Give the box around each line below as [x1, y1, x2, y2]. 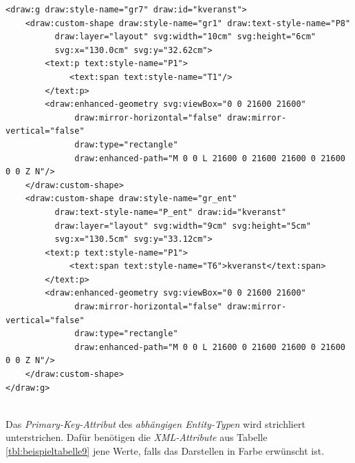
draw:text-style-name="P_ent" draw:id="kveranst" [54, 207, 287, 217]
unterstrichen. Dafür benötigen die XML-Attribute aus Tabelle [6, 430, 268, 444]
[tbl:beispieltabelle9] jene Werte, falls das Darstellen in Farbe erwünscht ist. [6, 444, 325, 457]
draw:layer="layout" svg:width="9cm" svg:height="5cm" [54, 220, 311, 231]
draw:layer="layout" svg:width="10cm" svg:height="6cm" [54, 32, 316, 42]
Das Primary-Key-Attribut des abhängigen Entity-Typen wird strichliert [6, 416, 305, 431]
